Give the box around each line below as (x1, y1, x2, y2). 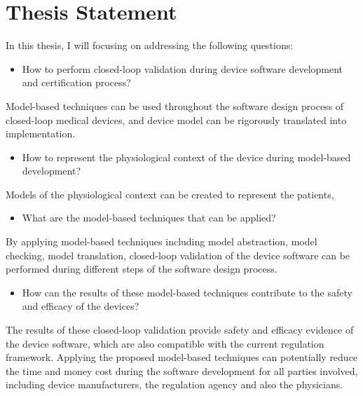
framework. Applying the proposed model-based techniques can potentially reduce (6, 350, 358, 364)
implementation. (6, 126, 76, 141)
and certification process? (22, 75, 131, 90)
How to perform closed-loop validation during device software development (22, 61, 343, 76)
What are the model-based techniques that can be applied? (22, 210, 276, 225)
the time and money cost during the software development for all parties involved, (6, 363, 358, 378)
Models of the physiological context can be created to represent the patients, (6, 186, 334, 201)
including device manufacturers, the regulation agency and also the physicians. (6, 377, 343, 392)
